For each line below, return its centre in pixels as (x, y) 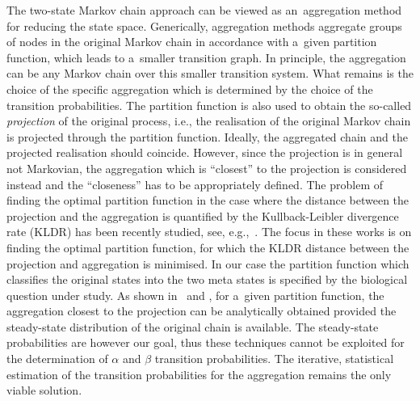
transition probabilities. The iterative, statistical (274, 359)
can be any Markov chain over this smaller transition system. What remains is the (210, 73)
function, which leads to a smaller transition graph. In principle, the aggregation (206, 57)
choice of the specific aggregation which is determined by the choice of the (190, 89)
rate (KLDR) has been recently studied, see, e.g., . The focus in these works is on (209, 232)
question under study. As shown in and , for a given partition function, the (195, 295)
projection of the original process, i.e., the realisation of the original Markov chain (209, 121)
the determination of (57, 359)
